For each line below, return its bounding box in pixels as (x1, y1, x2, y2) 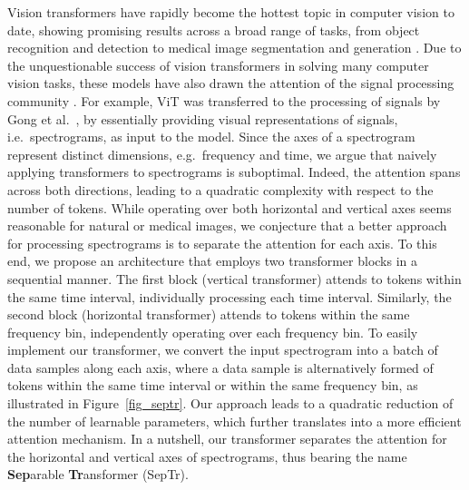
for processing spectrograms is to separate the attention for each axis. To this (7, 233, 437, 252)
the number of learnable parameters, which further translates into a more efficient (7, 411, 462, 430)
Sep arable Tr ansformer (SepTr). (7, 465, 189, 484)
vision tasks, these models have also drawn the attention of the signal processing (7, 73, 454, 93)
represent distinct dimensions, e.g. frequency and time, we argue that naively (7, 144, 437, 163)
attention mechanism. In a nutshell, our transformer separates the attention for (7, 429, 447, 448)
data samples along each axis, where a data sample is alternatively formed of (7, 358, 434, 377)
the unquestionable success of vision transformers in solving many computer (7, 55, 429, 74)
